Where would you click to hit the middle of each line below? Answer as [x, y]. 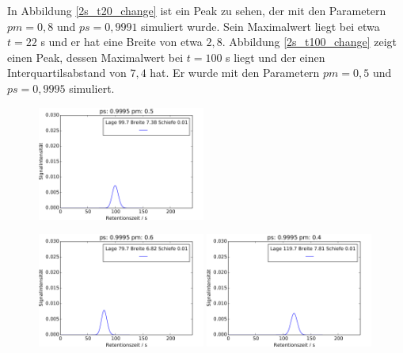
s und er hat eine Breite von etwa [122, 42]
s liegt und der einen [276, 57]
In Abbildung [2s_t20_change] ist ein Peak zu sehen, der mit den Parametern [197, 10]
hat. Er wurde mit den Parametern [235, 73]
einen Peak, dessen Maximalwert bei [95, 57]
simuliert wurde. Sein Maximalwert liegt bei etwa [260, 26]
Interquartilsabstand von [67, 73]
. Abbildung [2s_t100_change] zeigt [309, 42]
